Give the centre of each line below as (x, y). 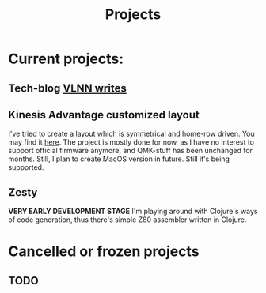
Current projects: (66, 59)
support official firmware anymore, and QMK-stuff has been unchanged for (131, 151)
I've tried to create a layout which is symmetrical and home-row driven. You (131, 134)
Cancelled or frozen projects (104, 252)
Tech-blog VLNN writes (67, 88)
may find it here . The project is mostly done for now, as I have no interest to (131, 142)
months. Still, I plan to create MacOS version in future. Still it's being (119, 159)
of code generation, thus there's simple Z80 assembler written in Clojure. (127, 220)
